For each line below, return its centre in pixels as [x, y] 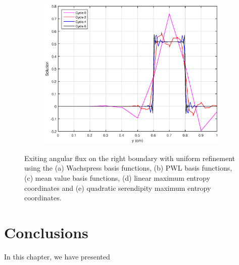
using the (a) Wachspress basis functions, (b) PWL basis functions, [128, 168]
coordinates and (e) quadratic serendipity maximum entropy [118, 188]
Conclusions [46, 232]
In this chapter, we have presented [57, 256]
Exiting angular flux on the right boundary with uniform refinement [130, 158]
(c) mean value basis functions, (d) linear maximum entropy [117, 177]
